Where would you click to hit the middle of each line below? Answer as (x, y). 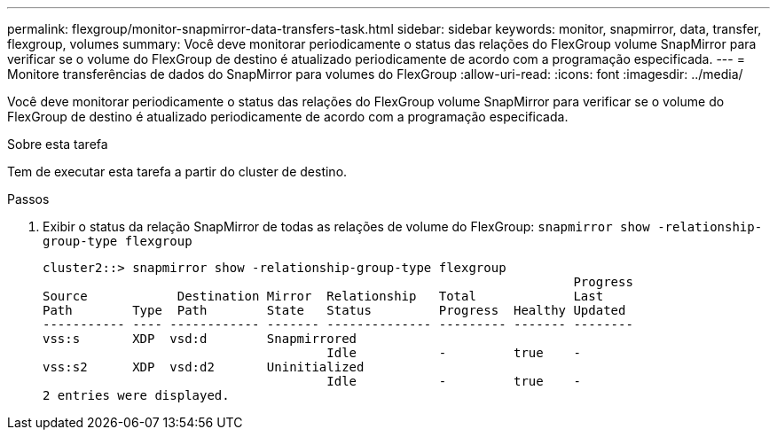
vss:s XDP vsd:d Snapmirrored (200, 339)
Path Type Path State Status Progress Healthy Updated (334, 310)
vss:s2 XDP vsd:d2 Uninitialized (204, 367)
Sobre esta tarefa (58, 144)
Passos (28, 199)
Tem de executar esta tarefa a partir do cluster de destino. (177, 172)
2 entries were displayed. (136, 395)
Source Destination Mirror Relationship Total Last (323, 296)
